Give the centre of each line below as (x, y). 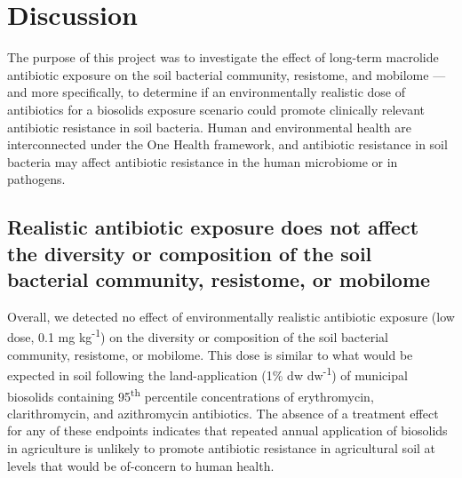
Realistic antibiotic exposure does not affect (213, 227)
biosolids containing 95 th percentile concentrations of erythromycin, (191, 394)
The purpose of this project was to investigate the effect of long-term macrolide (223, 57)
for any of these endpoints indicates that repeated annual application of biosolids (227, 430)
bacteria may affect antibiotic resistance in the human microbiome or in (203, 161)
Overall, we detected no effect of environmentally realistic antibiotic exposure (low (231, 316)
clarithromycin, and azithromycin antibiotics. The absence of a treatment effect (223, 413)
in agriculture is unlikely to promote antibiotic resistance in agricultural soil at (222, 447)
